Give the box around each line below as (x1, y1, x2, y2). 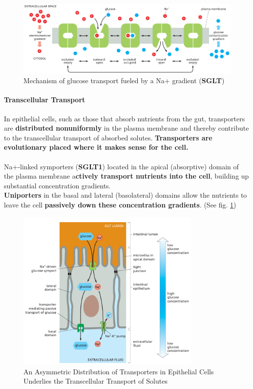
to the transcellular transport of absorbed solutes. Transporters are (4, 132, 212, 142)
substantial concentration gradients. (4, 180, 111, 190)
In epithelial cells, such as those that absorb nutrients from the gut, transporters (4, 113, 245, 123)
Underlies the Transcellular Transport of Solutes (23, 376, 168, 386)
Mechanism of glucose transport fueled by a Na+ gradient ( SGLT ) (23, 75, 225, 86)
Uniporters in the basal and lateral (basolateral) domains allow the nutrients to (4, 190, 247, 200)
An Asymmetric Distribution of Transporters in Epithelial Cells (23, 366, 214, 376)
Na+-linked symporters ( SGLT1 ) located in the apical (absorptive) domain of (4, 161, 239, 171)
